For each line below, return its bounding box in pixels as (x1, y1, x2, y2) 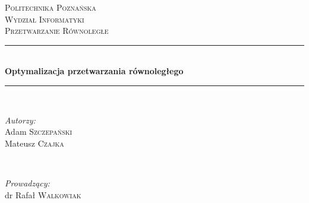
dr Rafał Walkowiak (5, 188, 81, 201)
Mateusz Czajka (5, 137, 64, 149)
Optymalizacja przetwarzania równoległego (5, 65, 184, 77)
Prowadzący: (5, 176, 50, 189)
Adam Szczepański (5, 125, 72, 138)
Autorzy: (5, 113, 36, 126)
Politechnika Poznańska (5, 1, 96, 13)
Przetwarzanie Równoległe (5, 24, 109, 37)
